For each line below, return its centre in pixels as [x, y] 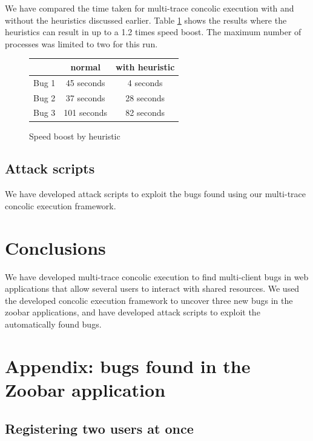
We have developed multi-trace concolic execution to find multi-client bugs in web [157, 276]
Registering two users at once [99, 428]
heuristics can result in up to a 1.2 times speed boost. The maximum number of [153, 32]
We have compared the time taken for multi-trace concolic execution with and [150, 8]
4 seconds [145, 82]
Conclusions [55, 247]
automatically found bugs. [53, 324]
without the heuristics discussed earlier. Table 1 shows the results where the [146, 20]
